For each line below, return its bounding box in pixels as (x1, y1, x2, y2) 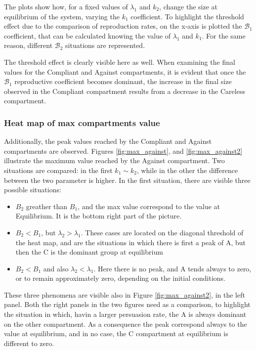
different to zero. (4, 338, 54, 348)
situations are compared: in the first (4, 165, 113, 175)
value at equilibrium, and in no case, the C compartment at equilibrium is (4, 328, 228, 339)
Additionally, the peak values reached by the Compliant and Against (4, 136, 212, 146)
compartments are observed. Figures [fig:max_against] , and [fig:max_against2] (4, 145, 243, 156)
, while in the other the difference (136, 165, 238, 175)
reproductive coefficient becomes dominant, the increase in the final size (14, 76, 232, 87)
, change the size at (159, 1, 217, 11)
